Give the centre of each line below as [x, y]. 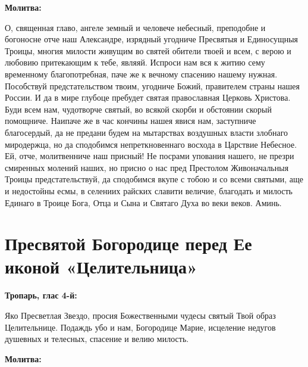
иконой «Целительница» [101, 267]
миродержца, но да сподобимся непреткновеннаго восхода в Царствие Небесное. [151, 144]
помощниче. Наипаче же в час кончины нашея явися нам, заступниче [131, 121]
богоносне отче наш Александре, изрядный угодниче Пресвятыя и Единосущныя [152, 39]
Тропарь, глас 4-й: [41, 295]
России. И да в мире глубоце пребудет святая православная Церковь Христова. [148, 97]
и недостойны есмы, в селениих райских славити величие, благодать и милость [149, 190]
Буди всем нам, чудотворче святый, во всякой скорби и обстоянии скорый [138, 109]
